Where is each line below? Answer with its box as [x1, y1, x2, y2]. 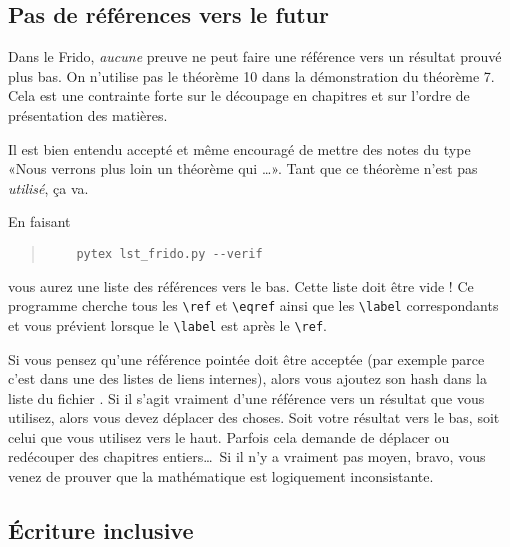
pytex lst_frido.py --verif [76, 246, 263, 261]
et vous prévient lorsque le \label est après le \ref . [8, 314, 327, 335]
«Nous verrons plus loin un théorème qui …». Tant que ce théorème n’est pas [8, 158, 478, 179]
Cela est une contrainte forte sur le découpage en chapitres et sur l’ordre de [8, 85, 470, 106]
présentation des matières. [8, 104, 168, 125]
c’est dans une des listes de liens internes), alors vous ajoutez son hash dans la [8, 368, 487, 389]
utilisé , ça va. [8, 177, 89, 198]
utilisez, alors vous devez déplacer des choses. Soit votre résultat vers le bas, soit [8, 407, 500, 428]
